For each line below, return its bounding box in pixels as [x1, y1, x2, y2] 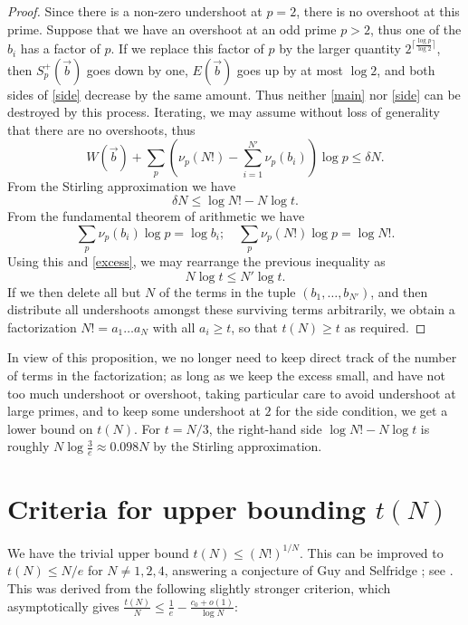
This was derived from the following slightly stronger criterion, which [7, 579, 391, 598]
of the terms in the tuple [158, 282, 296, 301]
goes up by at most [236, 60, 344, 79]
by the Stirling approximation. [153, 437, 322, 456]
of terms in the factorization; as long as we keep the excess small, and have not [7, 366, 445, 384]
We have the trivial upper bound [7, 543, 189, 562]
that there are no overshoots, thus [7, 120, 196, 139]
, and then [370, 282, 428, 301]
